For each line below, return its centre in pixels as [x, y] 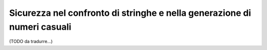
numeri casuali [40, 27]
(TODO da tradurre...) [31, 42]
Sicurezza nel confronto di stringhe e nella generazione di [130, 13]
